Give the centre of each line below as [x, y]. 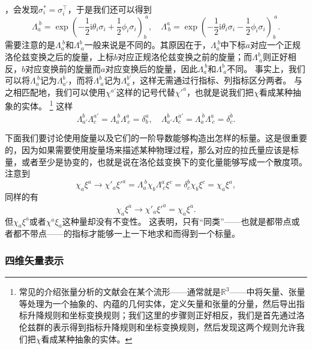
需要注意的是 [30, 45]
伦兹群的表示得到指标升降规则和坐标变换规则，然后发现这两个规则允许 [157, 326]
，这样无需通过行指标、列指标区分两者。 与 [217, 80]
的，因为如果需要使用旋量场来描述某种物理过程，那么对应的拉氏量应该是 [148, 150]
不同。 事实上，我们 [266, 68]
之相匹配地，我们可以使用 [55, 92]
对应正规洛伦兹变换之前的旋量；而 [185, 57]
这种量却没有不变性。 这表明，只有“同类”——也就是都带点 [177, 221]
